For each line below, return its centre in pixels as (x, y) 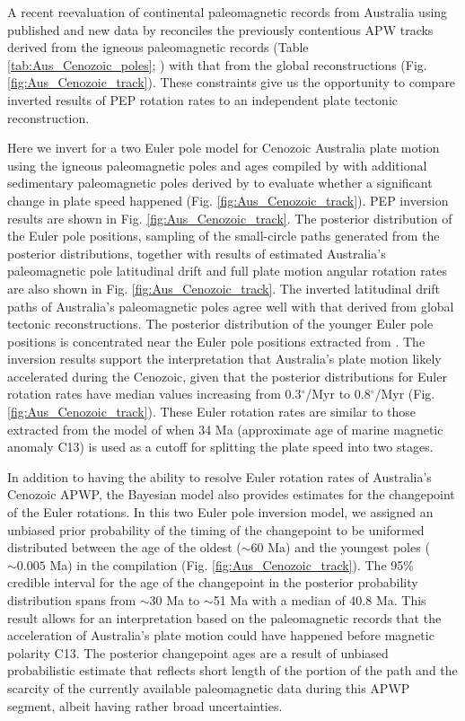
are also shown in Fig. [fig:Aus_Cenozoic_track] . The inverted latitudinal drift (224, 288)
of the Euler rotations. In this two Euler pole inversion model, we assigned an (220, 512)
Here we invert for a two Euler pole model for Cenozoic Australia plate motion (224, 148)
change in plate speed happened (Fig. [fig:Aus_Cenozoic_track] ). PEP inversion (228, 200)
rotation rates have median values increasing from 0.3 (154, 394)
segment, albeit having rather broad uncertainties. (145, 705)
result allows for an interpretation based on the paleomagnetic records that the (224, 617)
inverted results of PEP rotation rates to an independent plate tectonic (202, 99)
